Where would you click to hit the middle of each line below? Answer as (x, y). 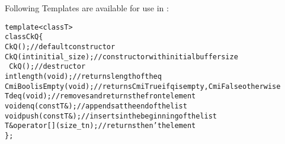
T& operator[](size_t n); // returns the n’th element (100, 126)
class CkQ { (24, 37)
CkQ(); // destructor (47, 67)
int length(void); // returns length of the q (83, 76)
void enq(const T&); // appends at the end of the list (96, 106)
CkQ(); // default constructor (60, 47)
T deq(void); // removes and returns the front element (100, 96)
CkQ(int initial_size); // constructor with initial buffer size (121, 57)
